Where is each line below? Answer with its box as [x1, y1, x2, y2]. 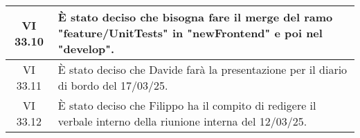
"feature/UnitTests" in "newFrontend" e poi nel [57, 25, 323, 41]
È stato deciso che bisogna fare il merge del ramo [57, 9, 333, 25]
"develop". [57, 41, 115, 57]
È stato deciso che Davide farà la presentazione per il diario [57, 61, 348, 77]
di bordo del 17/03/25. [57, 77, 168, 93]
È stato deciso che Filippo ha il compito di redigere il [57, 97, 316, 113]
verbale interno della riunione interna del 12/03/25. [57, 113, 307, 129]
